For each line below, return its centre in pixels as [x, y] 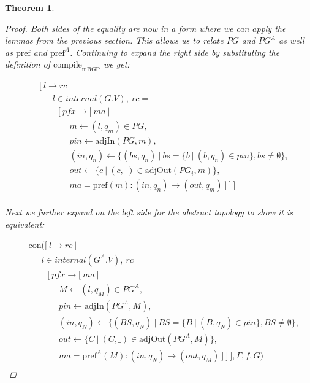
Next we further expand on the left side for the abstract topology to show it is [149, 212]
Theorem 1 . [30, 7]
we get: [117, 64]
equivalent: [25, 224]
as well [292, 40]
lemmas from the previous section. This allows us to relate [114, 40]
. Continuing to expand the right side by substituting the [175, 52]
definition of [28, 64]
